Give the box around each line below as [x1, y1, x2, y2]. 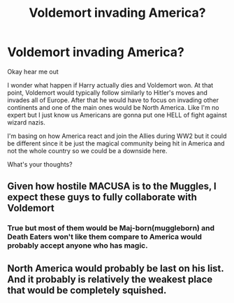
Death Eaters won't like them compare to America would [7, 232, 203, 242]
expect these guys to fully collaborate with [7, 191, 198, 204]
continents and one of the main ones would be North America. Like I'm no [7, 103, 219, 111]
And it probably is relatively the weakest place [7, 273, 213, 285]
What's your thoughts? [7, 160, 73, 169]
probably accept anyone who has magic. [7, 241, 148, 251]
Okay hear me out [7, 67, 59, 76]
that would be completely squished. [7, 284, 167, 296]
